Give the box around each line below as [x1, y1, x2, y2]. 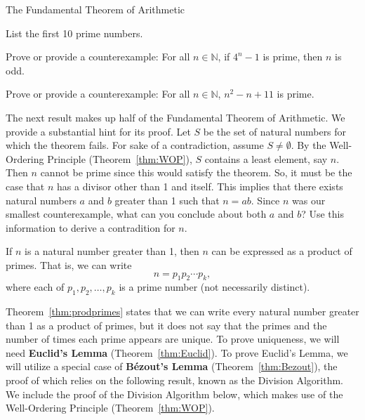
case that [6, 178, 45, 193]
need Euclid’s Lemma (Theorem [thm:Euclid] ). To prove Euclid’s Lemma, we [6, 345, 348, 360]
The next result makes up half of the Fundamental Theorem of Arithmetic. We [6, 110, 345, 124]
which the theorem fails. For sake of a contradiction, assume [6, 138, 264, 152]
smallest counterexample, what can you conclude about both [6, 206, 267, 221]
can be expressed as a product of [211, 244, 352, 258]
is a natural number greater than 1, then [25, 244, 199, 258]
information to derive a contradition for [6, 220, 175, 235]
